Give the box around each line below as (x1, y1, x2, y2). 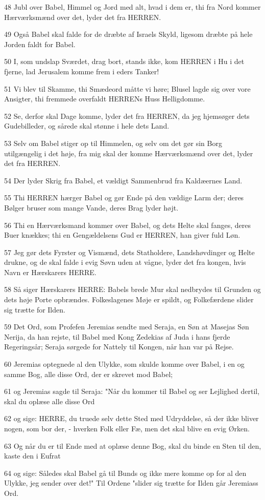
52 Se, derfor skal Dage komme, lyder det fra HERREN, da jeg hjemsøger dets (4, 110, 250, 121)
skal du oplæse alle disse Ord (4, 395, 95, 406)
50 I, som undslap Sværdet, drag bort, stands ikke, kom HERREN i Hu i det (4, 56, 245, 67)
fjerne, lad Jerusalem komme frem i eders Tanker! (4, 66, 159, 76)
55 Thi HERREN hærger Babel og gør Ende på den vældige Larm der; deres (4, 192, 244, 203)
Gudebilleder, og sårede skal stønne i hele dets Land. (4, 120, 170, 131)
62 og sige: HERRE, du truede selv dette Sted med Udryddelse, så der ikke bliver (4, 413, 259, 424)
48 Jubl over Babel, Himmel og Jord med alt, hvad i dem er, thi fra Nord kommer (4, 2, 261, 12)
